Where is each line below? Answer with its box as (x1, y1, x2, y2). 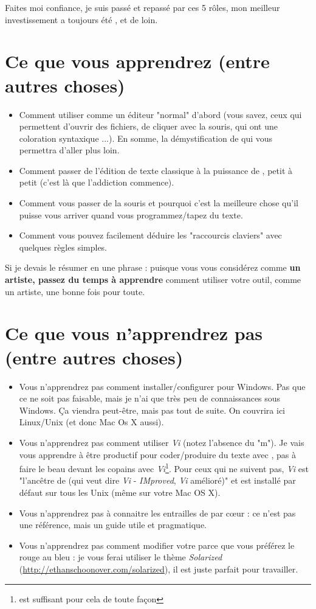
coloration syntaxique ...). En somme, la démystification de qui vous (19, 131, 273, 144)
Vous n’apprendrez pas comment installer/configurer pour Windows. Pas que (19, 380, 306, 392)
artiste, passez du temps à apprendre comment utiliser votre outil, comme (5, 273, 301, 286)
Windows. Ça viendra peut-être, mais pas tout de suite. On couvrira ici (19, 403, 285, 416)
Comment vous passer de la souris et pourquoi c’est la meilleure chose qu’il (19, 197, 298, 209)
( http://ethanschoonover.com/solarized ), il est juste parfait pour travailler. (19, 562, 298, 575)
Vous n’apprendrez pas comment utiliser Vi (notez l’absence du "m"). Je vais (19, 436, 304, 448)
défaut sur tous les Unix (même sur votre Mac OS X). (19, 485, 221, 498)
